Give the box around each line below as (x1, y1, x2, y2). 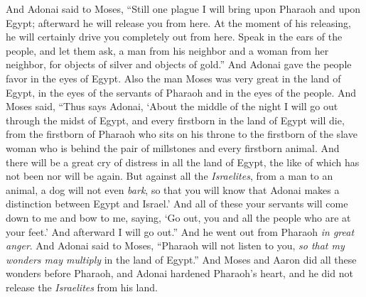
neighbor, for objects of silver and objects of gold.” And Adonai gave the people (6, 57, 352, 72)
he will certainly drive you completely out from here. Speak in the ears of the (6, 29, 343, 44)
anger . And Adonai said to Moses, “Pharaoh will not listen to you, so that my (6, 238, 345, 253)
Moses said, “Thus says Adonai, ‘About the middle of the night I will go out (6, 99, 338, 114)
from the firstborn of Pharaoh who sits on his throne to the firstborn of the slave (6, 126, 357, 141)
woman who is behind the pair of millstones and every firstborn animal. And (6, 140, 340, 155)
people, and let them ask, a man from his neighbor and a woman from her (6, 43, 329, 58)
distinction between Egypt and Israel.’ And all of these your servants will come (6, 196, 348, 211)
